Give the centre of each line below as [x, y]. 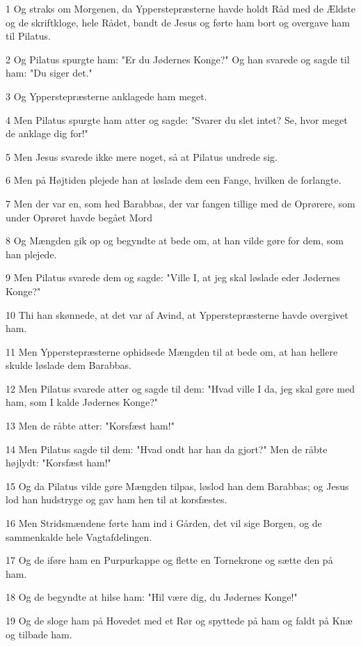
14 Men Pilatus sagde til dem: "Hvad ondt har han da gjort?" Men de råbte [167, 449]
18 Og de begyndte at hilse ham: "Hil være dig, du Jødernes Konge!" [152, 597]
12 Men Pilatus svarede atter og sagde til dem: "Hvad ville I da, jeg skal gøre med [180, 388]
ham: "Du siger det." [49, 73]
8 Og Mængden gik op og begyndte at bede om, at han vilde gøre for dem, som [175, 241]
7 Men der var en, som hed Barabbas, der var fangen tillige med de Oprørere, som [180, 203]
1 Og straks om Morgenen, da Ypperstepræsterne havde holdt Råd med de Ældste [181, 8]
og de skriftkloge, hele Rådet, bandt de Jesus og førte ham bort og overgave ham [178, 22]
